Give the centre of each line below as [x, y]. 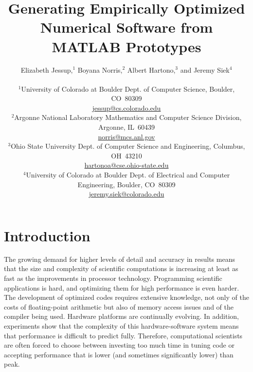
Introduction [47, 235]
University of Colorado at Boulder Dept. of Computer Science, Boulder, [128, 88]
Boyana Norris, [100, 69]
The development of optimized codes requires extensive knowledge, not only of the [126, 297]
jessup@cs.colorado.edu [126, 108]
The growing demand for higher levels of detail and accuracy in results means [119, 259]
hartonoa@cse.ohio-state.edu [126, 165]
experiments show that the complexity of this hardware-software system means [121, 325]
